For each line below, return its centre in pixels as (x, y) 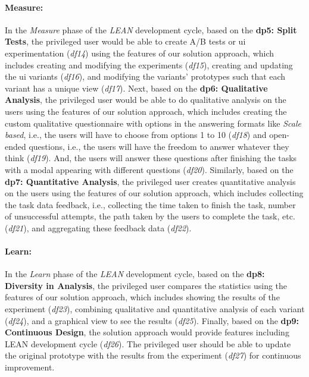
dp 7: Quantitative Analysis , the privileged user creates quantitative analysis (150, 181)
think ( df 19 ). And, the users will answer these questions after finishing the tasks (151, 158)
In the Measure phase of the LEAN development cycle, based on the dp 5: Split (151, 29)
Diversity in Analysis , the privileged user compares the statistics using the (146, 285)
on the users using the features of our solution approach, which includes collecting (154, 193)
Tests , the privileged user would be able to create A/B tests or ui (125, 41)
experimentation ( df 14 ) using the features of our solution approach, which (140, 53)
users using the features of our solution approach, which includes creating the (146, 111)
